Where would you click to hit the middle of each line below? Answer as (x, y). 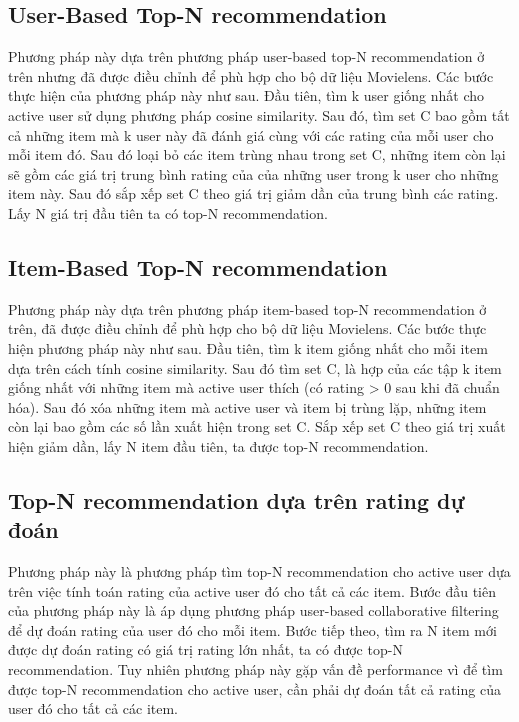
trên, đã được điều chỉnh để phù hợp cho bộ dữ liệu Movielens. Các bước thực (247, 328)
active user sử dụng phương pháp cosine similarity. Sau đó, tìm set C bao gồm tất (259, 114)
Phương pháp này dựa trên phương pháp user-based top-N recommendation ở (246, 56)
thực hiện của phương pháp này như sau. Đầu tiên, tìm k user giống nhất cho (246, 95)
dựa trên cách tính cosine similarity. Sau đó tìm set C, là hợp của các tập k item (255, 367)
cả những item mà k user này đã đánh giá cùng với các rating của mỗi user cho (251, 134)
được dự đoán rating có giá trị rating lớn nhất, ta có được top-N (205, 649)
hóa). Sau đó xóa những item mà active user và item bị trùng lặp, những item (247, 406)
